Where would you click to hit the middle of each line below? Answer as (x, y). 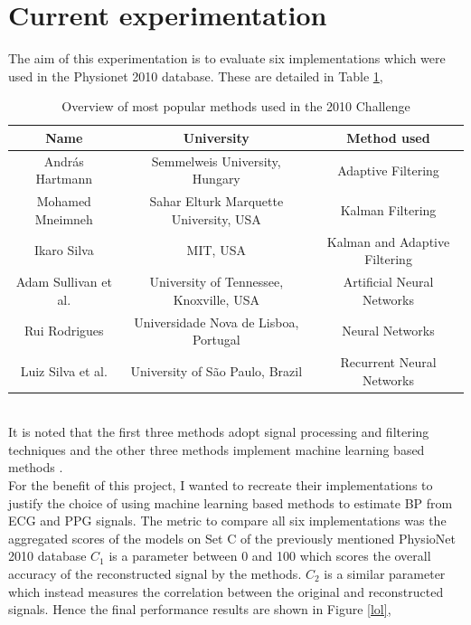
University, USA (216, 218)
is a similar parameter (385, 573)
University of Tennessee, (217, 282)
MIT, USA (216, 250)
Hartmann (64, 179)
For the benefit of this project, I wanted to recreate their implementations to (221, 485)
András (64, 161)
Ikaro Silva (64, 250)
